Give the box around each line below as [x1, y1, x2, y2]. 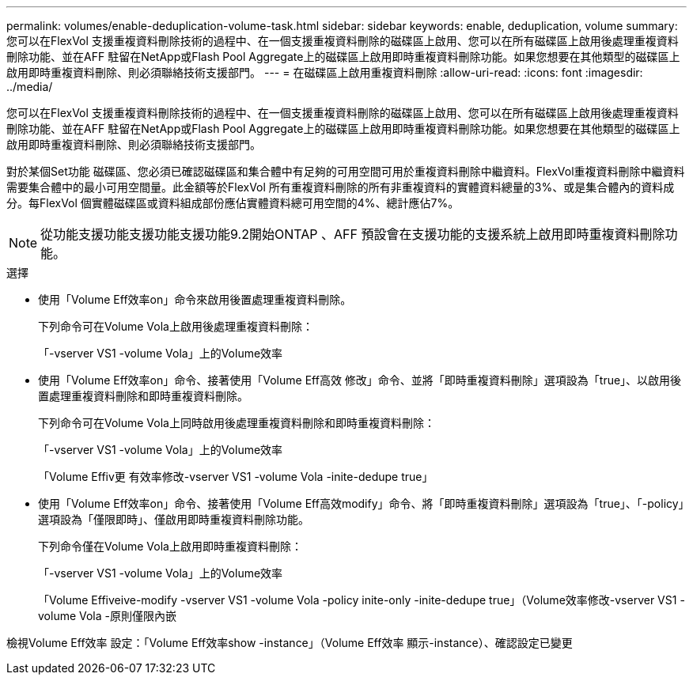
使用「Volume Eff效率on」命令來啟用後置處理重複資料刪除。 [38, 293, 352, 306]
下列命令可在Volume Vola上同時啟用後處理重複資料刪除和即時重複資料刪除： [38, 416, 435, 429]
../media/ [6, 80, 53, 93]
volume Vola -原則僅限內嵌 [38, 609, 176, 622]
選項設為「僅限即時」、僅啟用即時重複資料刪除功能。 [38, 513, 309, 526]
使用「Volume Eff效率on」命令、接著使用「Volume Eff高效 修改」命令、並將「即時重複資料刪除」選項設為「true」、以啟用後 [38, 373, 682, 387]
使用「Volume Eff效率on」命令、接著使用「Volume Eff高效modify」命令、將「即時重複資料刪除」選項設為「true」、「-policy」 [38, 497, 684, 510]
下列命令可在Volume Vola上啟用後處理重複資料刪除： [38, 320, 313, 333]
